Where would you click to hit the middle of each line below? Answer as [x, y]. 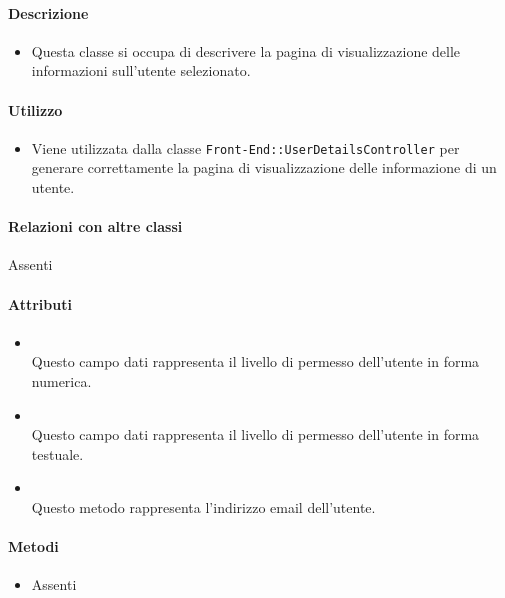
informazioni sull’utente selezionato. [141, 70]
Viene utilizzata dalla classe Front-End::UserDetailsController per [245, 147]
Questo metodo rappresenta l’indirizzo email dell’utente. [203, 506]
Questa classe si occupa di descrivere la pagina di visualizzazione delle [246, 50]
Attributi [40, 303]
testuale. [57, 453]
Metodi [33, 546]
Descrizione [48, 12]
